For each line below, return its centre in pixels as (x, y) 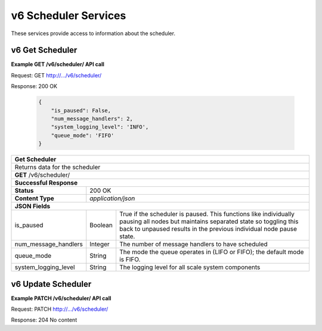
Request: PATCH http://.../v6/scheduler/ (60, 309)
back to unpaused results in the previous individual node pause (208, 229)
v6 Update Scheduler (51, 284)
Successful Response (46, 183)
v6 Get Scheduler (44, 50)
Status (24, 191)
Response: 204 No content (44, 320)
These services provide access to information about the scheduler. (93, 33)
